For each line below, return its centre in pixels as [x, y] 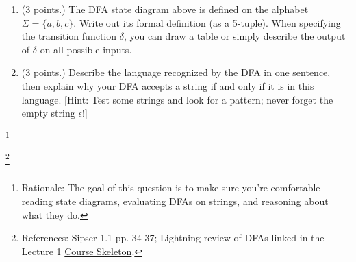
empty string [48, 113]
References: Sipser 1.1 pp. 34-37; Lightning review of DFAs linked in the [173, 238]
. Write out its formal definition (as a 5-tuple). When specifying [207, 22]
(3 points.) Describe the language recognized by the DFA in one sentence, [176, 72]
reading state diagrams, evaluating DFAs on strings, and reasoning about [175, 201]
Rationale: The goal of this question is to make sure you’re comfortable [171, 188]
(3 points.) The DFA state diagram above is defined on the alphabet [165, 9]
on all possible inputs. [86, 49]
